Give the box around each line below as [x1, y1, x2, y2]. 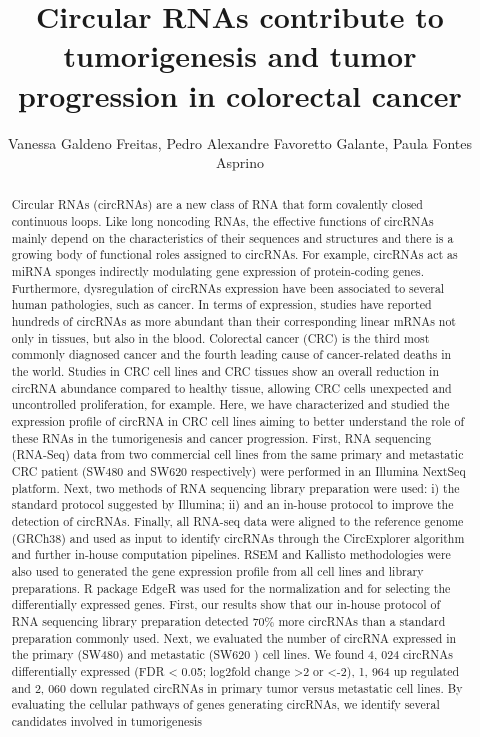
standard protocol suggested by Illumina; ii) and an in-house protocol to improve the [11, 496, 454, 513]
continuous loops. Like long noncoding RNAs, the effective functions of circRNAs [11, 213, 434, 230]
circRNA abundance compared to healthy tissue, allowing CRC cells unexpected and [11, 379, 452, 396]
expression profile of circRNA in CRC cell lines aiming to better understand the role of [11, 413, 465, 430]
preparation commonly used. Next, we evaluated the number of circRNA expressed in [11, 629, 457, 646]
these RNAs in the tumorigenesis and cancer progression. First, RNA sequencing [11, 429, 432, 446]
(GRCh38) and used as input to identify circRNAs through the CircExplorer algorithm [11, 529, 465, 546]
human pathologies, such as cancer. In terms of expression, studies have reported [11, 296, 432, 313]
